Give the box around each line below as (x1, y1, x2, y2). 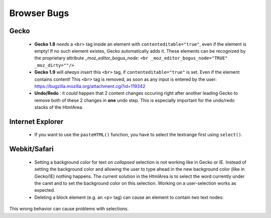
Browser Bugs (9, 8, 69, 19)
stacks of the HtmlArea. (34, 104, 84, 111)
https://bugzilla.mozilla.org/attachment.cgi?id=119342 (34, 83, 146, 89)
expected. (34, 187, 55, 193)
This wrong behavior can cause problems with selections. (9, 206, 129, 212)
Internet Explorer (9, 117, 64, 126)
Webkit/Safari (9, 145, 54, 153)
